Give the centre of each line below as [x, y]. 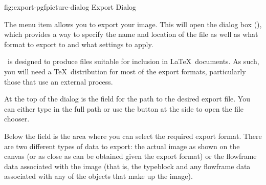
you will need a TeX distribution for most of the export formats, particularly [125, 71]
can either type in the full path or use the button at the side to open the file [124, 108]
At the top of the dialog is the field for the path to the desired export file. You [127, 99]
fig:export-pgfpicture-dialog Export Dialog [70, 7]
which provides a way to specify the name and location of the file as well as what [131, 34]
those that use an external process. [59, 81]
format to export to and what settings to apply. [79, 44]
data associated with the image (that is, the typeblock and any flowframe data [127, 166]
